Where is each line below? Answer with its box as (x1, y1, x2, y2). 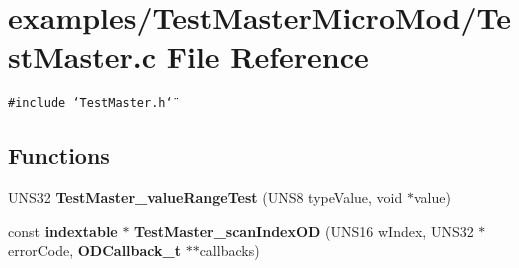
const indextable (8, 220, 118, 241)
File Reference (166, 36, 369, 77)
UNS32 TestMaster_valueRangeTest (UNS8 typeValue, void (8, 187, 403, 208)
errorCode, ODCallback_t (8, 240, 181, 261)
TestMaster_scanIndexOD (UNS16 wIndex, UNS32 (134, 220, 474, 241)
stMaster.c (8, 36, 156, 77)
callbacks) (199, 240, 260, 261)
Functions (8, 140, 110, 171)
